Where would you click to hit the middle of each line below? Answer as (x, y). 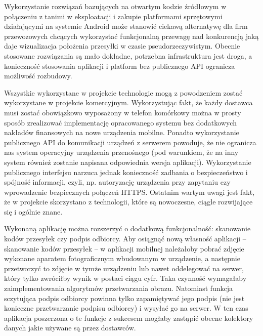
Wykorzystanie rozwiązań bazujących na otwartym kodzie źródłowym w (115, 6)
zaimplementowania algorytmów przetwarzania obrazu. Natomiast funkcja (119, 288)
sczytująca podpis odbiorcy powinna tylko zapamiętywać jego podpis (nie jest (124, 298)
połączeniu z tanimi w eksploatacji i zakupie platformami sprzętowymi (113, 16)
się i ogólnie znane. (33, 211)
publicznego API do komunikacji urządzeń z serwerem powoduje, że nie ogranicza (130, 142)
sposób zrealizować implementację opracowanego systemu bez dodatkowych (120, 122)
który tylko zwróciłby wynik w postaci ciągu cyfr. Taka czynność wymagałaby (125, 278)
